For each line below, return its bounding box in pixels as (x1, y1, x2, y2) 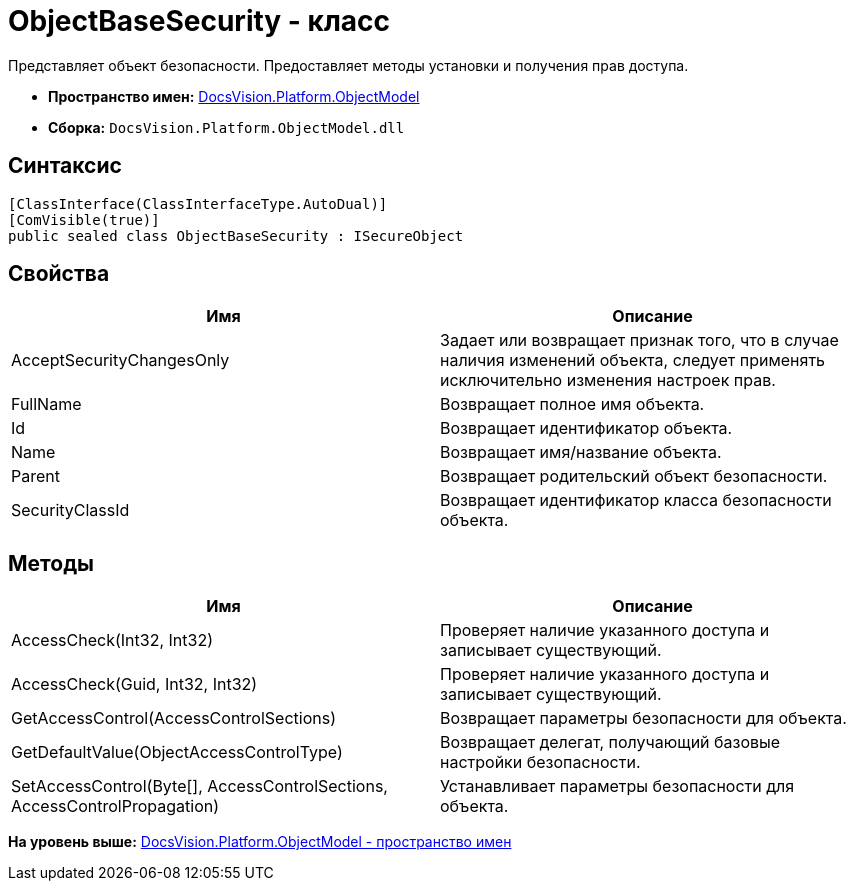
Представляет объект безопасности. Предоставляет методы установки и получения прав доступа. (8, 56, 689, 74)
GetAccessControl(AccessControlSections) (11, 708, 336, 729)
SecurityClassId (11, 500, 130, 521)
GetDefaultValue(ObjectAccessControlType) (11, 742, 343, 763)
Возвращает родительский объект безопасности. (440, 466, 828, 487)
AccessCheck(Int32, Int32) (11, 630, 213, 651)
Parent (11, 466, 60, 487)
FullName (11, 394, 82, 415)
